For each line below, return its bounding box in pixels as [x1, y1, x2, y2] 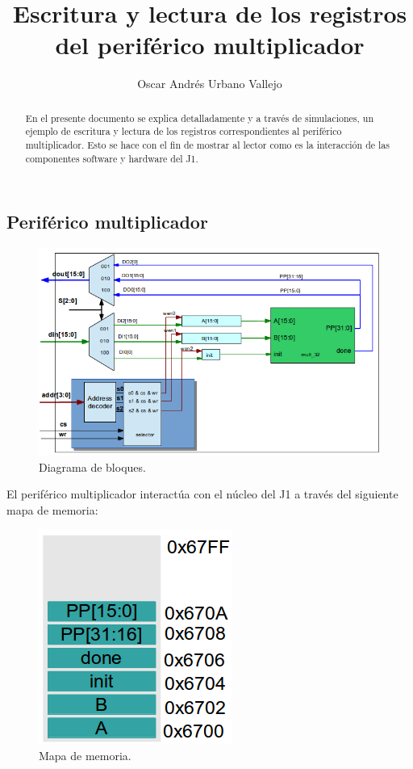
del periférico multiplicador [55, 28, 365, 61]
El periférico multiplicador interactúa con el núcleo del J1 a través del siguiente [6, 485, 398, 502]
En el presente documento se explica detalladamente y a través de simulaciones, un [25, 111, 374, 124]
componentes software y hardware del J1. [25, 151, 198, 165]
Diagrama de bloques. [39, 458, 146, 475]
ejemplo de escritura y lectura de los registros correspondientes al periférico [25, 124, 342, 138]
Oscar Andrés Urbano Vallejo [137, 75, 282, 92]
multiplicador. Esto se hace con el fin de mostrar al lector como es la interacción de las [25, 138, 390, 152]
